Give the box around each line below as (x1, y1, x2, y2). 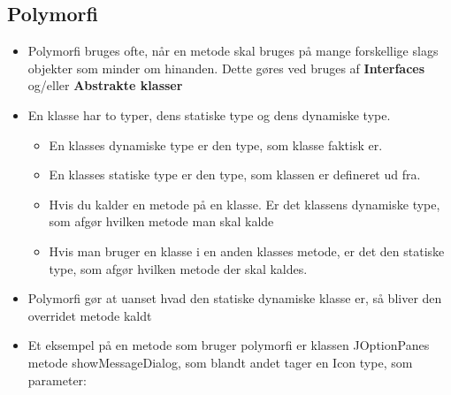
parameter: (27, 370, 87, 389)
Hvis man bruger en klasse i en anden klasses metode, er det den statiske (49, 241, 445, 260)
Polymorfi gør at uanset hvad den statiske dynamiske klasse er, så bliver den (27, 289, 442, 308)
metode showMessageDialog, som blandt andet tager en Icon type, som (27, 353, 413, 371)
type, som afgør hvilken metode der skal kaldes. (49, 259, 308, 277)
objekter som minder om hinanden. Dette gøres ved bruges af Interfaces (27, 58, 425, 77)
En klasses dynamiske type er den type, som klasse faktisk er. (49, 135, 383, 154)
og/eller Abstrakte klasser (27, 76, 183, 95)
